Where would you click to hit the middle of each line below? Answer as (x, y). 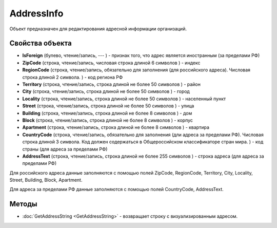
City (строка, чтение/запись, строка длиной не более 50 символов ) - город (106, 91)
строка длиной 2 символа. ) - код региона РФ (73, 77)
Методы (23, 204)
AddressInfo (36, 13)
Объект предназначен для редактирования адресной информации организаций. (98, 29)
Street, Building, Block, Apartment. (46, 180)
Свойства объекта (41, 43)
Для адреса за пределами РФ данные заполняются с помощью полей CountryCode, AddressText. (117, 189)
